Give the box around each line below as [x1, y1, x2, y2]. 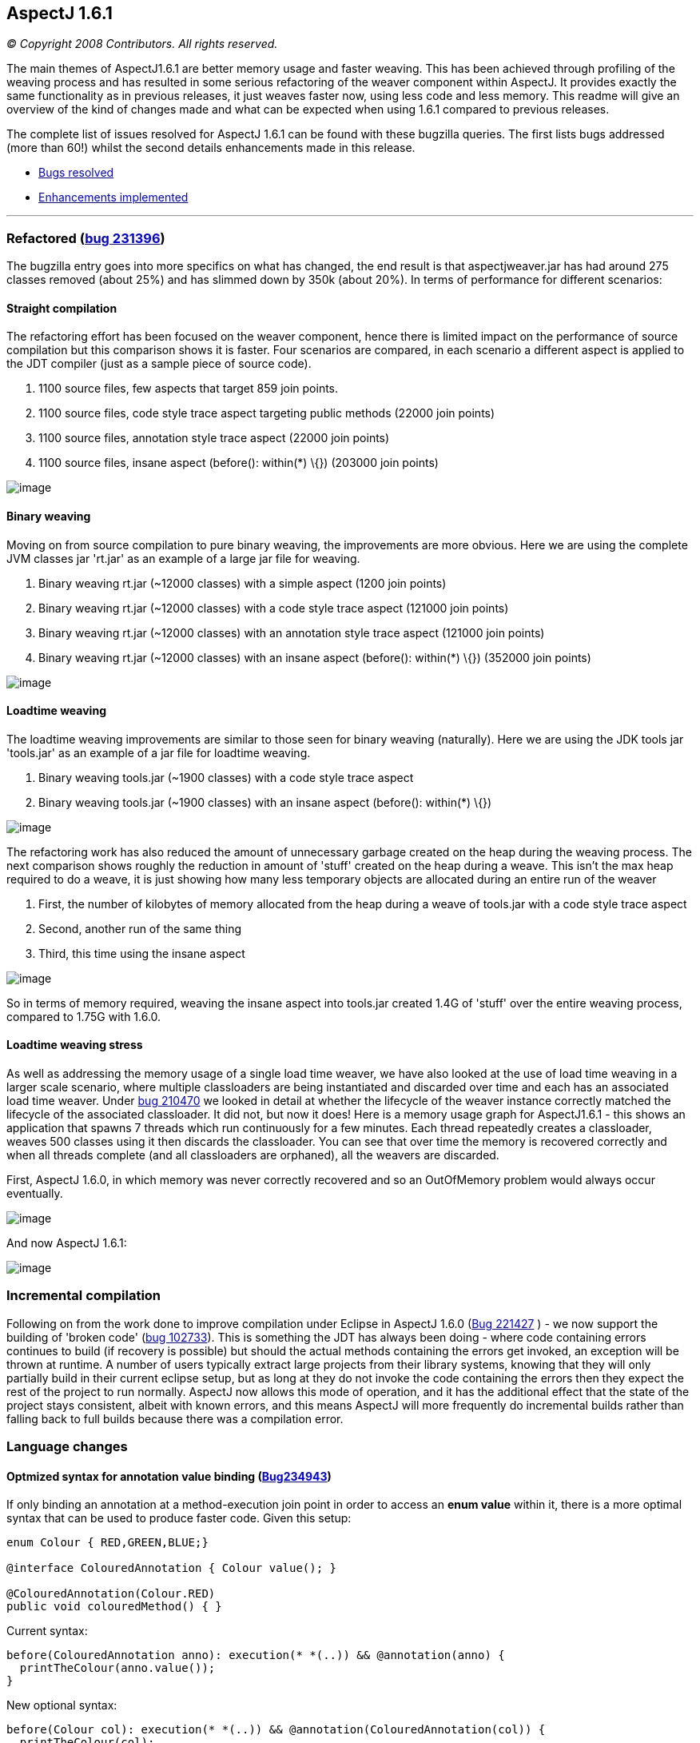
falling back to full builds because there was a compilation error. [6, 1411, 344, 1426]
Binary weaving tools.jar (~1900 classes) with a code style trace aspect [38, 770, 414, 784]
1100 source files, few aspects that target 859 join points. [38, 381, 339, 396]
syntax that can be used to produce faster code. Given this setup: [6, 1511, 352, 1526]
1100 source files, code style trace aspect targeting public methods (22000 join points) [38, 406, 495, 421]
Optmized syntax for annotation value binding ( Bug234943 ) [6, 1469, 332, 1483]
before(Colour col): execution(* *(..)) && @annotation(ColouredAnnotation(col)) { [6, 1723, 546, 1737]
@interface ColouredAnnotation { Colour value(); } [6, 1562, 337, 1575]
